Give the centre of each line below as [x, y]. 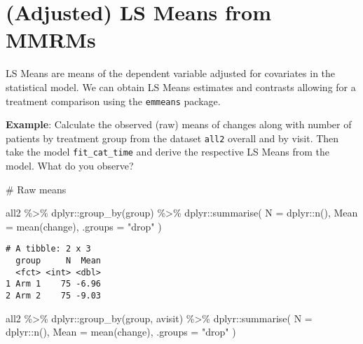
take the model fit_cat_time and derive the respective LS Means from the [168, 152]
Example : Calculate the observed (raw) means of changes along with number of [179, 124]
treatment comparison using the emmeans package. [113, 101]
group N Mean [59, 261]
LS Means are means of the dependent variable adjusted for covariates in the [171, 73]
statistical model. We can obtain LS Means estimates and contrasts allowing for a [181, 87]
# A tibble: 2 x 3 [48, 249]
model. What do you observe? [70, 166]
